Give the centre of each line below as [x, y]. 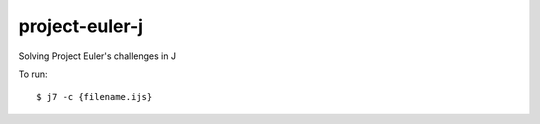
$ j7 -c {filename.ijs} [94, 97]
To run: [33, 74]
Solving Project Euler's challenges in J [97, 56]
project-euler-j [81, 26]
